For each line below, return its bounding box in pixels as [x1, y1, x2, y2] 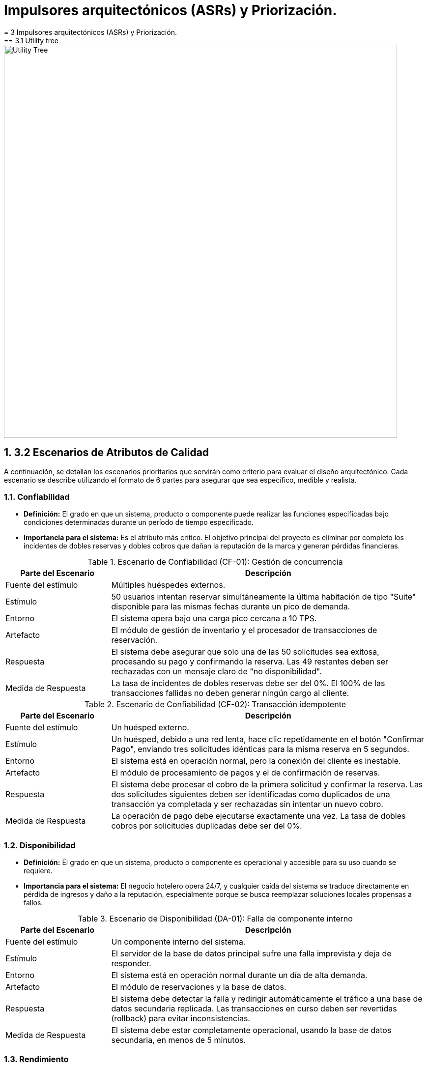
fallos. [24, 898, 43, 907]
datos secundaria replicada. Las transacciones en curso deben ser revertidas [111, 1004, 397, 1014]
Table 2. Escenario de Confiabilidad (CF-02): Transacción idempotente [84, 699, 346, 710]
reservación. [111, 635, 158, 645]
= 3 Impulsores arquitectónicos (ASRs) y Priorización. [4, 28, 177, 36]
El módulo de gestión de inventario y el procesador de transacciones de [111, 625, 377, 635]
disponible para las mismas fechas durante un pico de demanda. [111, 602, 350, 612]
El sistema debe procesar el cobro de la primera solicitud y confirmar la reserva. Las [111, 779, 423, 790]
